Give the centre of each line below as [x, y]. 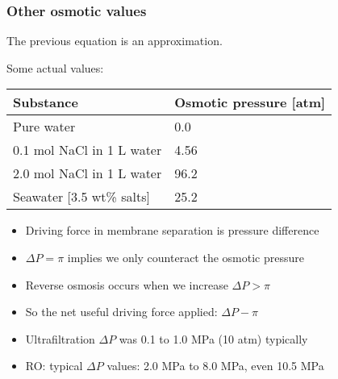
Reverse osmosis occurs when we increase [127, 284]
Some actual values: [55, 67]
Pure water [44, 127]
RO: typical [54, 366]
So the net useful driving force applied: [121, 312]
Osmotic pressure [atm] [250, 102]
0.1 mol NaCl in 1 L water [88, 150]
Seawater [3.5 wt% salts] [81, 197]
